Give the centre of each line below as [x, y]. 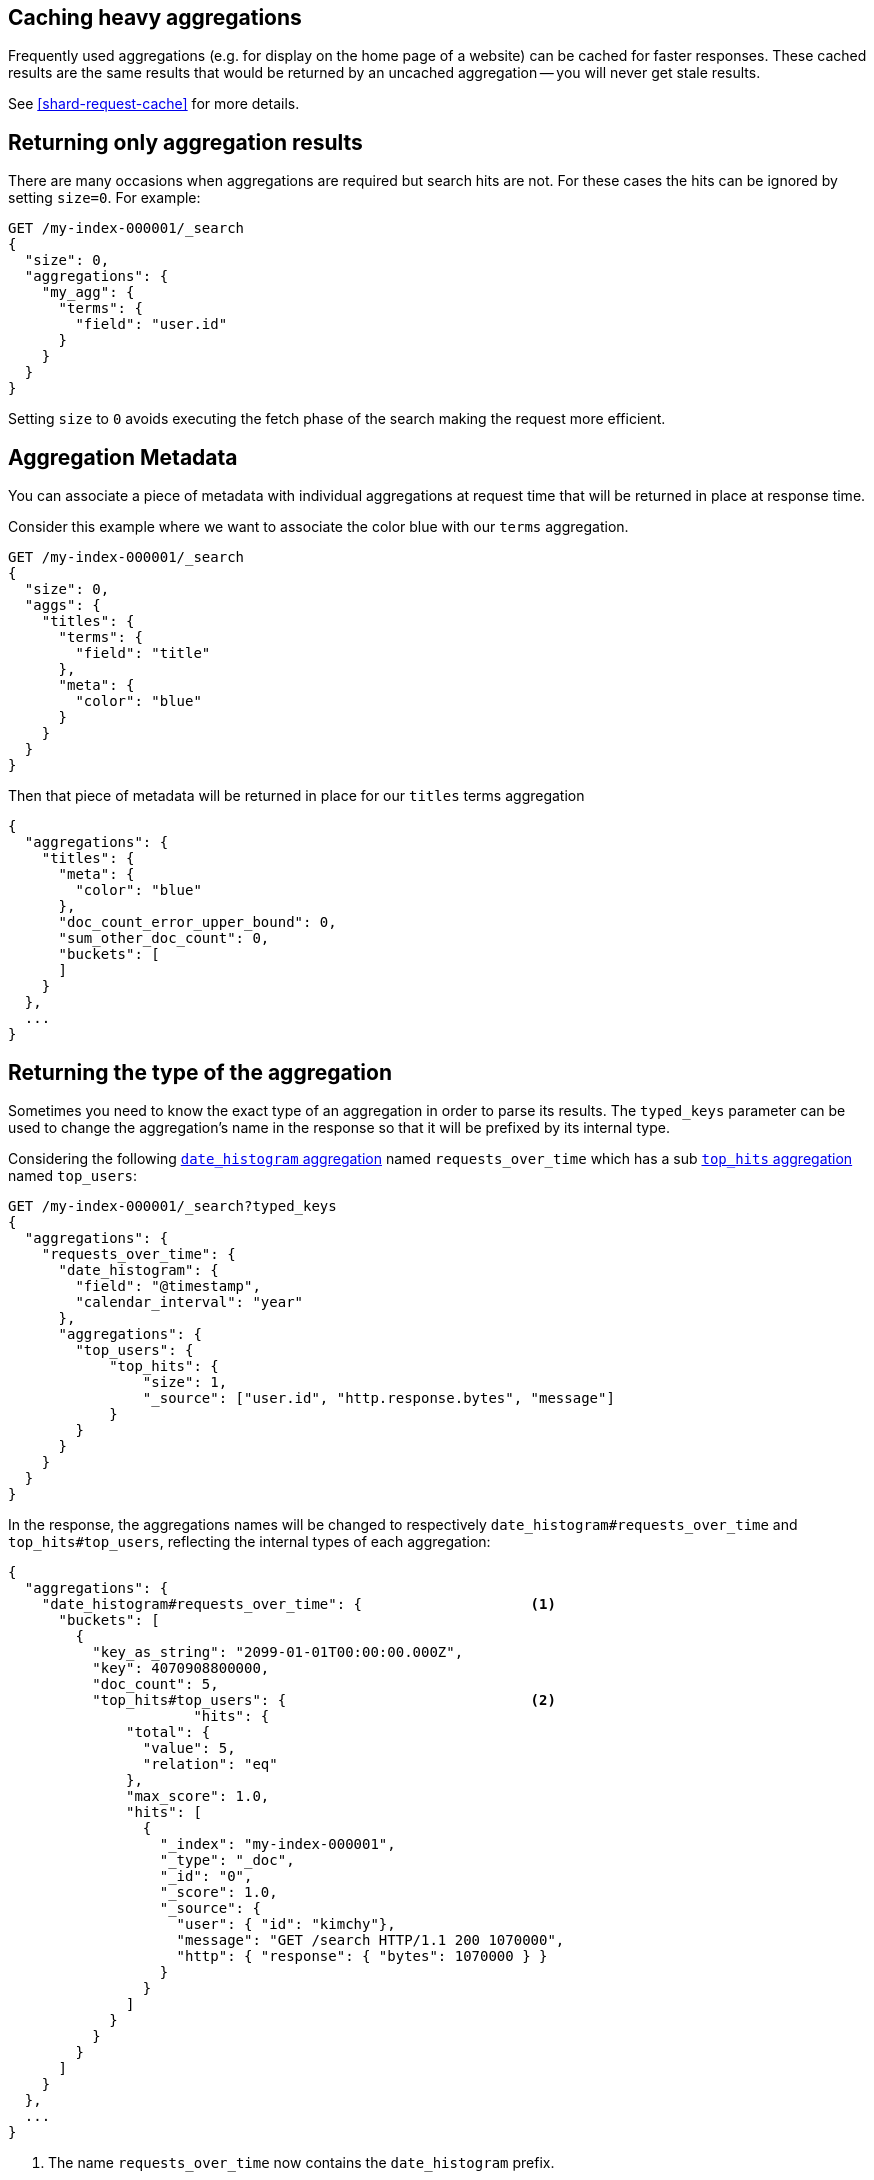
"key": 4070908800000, [181, 1667]
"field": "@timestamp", [168, 1285]
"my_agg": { [88, 292]
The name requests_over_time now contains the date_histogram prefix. [301, 2162]
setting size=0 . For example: [104, 198]
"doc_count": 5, [155, 1683]
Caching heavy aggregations [155, 17]
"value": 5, [189, 1747]
